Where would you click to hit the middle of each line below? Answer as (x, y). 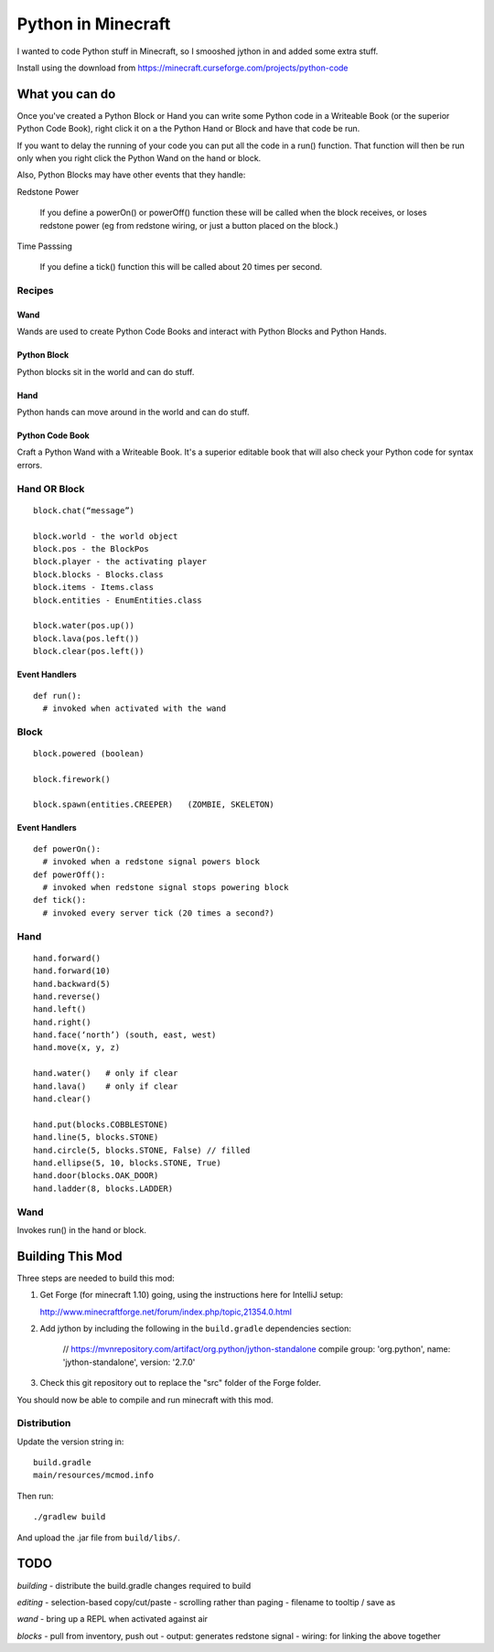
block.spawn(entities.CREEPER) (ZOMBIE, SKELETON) (154, 805)
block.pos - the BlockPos (91, 549)
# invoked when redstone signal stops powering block (166, 887)
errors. (30, 465)
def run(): (58, 696)
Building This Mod (70, 1256)
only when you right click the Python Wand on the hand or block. (139, 158)
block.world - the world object (106, 536)
